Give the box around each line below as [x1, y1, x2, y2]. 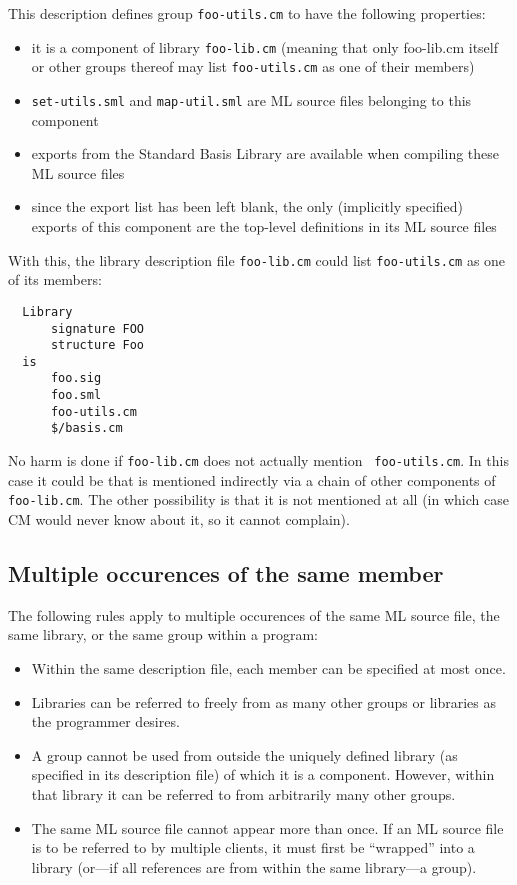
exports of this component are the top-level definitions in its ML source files [31, 216, 497, 236]
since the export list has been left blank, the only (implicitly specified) [31, 196, 464, 217]
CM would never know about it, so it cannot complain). [8, 509, 350, 529]
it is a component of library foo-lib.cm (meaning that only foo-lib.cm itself [31, 36, 498, 57]
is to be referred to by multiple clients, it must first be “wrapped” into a [31, 837, 475, 858]
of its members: [8, 269, 102, 290]
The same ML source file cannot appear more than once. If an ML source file [31, 817, 504, 838]
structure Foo [50, 338, 145, 353]
